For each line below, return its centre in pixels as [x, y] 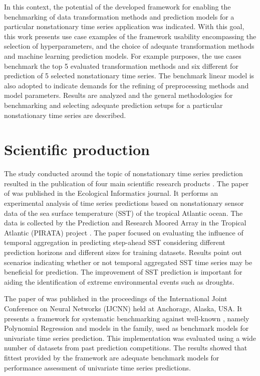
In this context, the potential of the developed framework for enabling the [117, 7]
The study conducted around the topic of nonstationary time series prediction [123, 173]
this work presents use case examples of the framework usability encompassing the [130, 36]
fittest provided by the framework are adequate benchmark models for [112, 357]
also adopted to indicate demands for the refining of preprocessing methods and [126, 85]
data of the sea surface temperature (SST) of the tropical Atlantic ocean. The [123, 213]
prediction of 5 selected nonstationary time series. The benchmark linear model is [129, 76]
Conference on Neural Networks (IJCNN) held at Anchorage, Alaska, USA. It [123, 308]
